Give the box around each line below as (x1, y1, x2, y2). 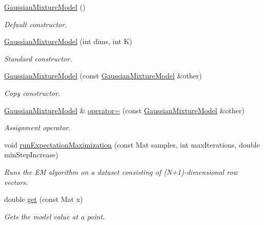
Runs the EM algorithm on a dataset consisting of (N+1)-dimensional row (4, 166, 238, 177)
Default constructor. (4, 18, 67, 29)
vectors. (4, 176, 28, 187)
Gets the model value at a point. (4, 211, 105, 221)
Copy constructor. (4, 87, 61, 98)
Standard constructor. (4, 53, 72, 64)
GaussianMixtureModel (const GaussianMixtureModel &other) (4, 70, 202, 81)
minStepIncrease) (4, 149, 59, 160)
